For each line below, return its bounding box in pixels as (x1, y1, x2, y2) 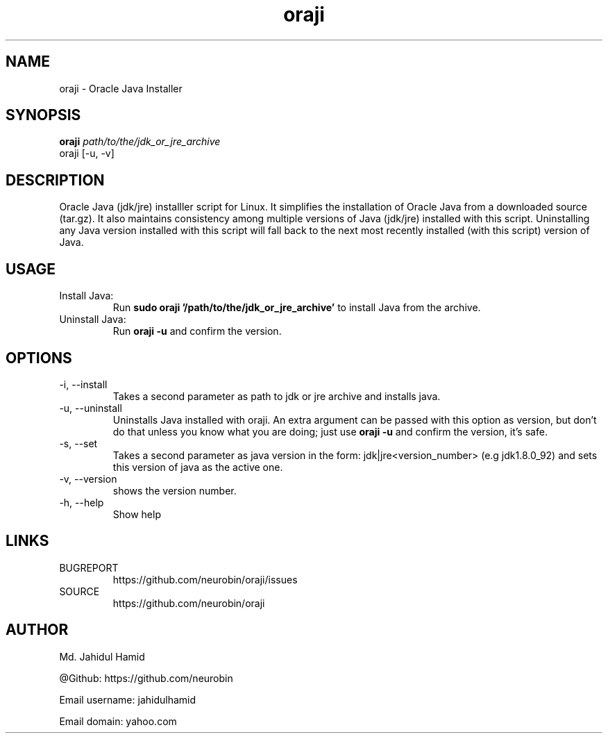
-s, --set (59, 437, 98, 449)
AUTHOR (6, 621, 69, 639)
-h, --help (59, 496, 104, 508)
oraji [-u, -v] (59, 147, 115, 160)
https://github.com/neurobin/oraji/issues (112, 573, 298, 586)
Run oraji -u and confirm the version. (112, 325, 282, 338)
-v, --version (59, 472, 117, 485)
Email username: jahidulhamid (59, 693, 196, 706)
